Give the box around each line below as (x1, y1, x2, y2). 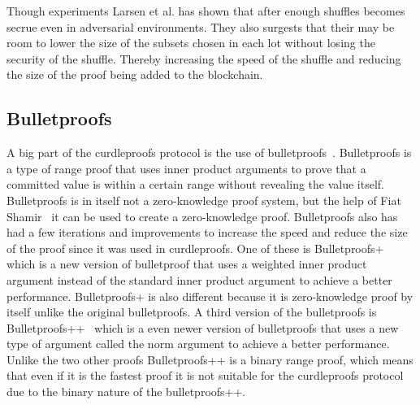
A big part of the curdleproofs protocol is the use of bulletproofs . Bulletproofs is (6, 144, 412, 161)
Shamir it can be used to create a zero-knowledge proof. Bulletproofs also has (6, 207, 398, 224)
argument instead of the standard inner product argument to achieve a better (6, 271, 392, 288)
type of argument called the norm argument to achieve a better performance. (6, 335, 390, 352)
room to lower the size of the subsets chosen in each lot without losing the (6, 34, 375, 51)
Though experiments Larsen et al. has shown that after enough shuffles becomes (6, 2, 405, 19)
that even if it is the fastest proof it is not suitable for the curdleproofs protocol (6, 367, 404, 384)
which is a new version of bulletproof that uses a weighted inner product (6, 255, 367, 272)
